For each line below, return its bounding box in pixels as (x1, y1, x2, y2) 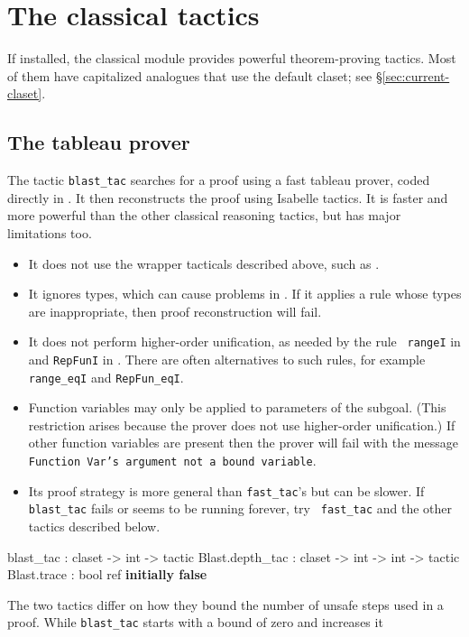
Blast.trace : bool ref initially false (7, 565, 207, 584)
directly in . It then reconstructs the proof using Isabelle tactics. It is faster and (7, 188, 448, 207)
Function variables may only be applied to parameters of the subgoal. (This (28, 398, 446, 417)
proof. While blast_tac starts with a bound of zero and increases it (7, 613, 383, 632)
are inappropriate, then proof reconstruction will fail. (28, 301, 322, 320)
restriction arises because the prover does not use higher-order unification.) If (28, 415, 455, 434)
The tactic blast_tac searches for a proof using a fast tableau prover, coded (7, 171, 430, 189)
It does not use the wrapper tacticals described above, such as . (28, 254, 380, 272)
